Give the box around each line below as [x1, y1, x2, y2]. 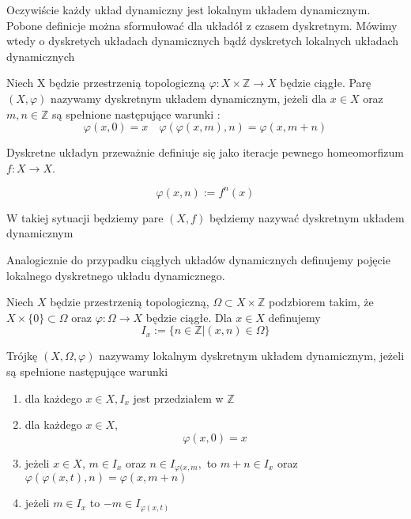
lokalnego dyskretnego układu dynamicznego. [6, 267, 225, 283]
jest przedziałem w [133, 389, 224, 406]
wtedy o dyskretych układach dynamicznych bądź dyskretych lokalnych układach [6, 32, 399, 49]
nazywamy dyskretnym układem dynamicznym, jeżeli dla [51, 89, 327, 106]
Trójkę [6, 347, 38, 364]
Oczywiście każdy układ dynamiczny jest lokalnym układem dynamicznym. [6, 2, 371, 17]
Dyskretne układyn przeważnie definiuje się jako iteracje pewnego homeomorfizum [6, 144, 404, 161]
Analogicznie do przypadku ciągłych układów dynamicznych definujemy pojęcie [6, 252, 390, 268]
